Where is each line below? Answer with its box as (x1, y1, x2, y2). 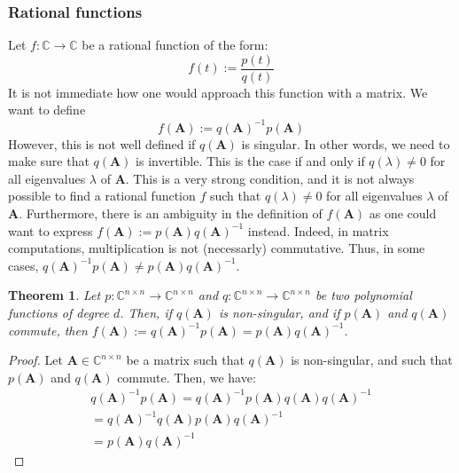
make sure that (8, 152, 89, 170)
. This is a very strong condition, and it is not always (125, 169, 415, 187)
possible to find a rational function (8, 186, 196, 205)
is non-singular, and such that (291, 351, 453, 369)
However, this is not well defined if (8, 134, 196, 153)
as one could (369, 203, 437, 222)
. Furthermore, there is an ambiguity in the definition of (19, 203, 323, 222)
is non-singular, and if (218, 303, 340, 321)
